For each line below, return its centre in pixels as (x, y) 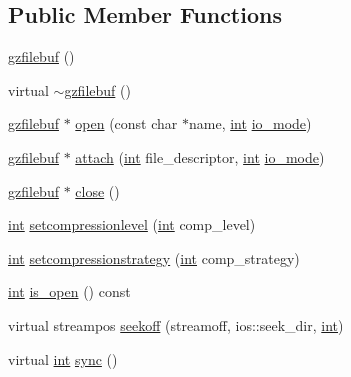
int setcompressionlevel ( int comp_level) (132, 224)
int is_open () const (69, 291)
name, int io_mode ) (250, 123)
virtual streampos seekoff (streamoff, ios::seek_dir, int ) (176, 324)
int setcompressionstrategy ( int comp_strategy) (154, 257)
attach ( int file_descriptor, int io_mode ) (200, 156)
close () (97, 190)
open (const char (126, 123)
